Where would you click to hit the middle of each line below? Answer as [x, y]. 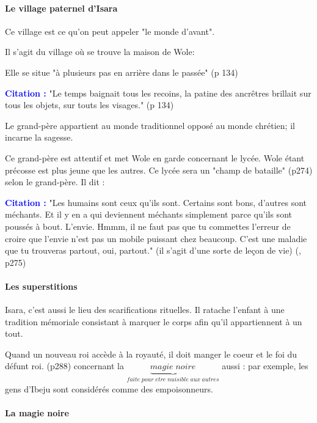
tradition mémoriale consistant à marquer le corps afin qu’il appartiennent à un [154, 321]
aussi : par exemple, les [265, 366]
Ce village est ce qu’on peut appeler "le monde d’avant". [110, 31]
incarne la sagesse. [39, 137]
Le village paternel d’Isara [61, 8]
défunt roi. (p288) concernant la [64, 366]
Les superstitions [41, 286]
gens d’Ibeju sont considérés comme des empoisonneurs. [109, 388]
